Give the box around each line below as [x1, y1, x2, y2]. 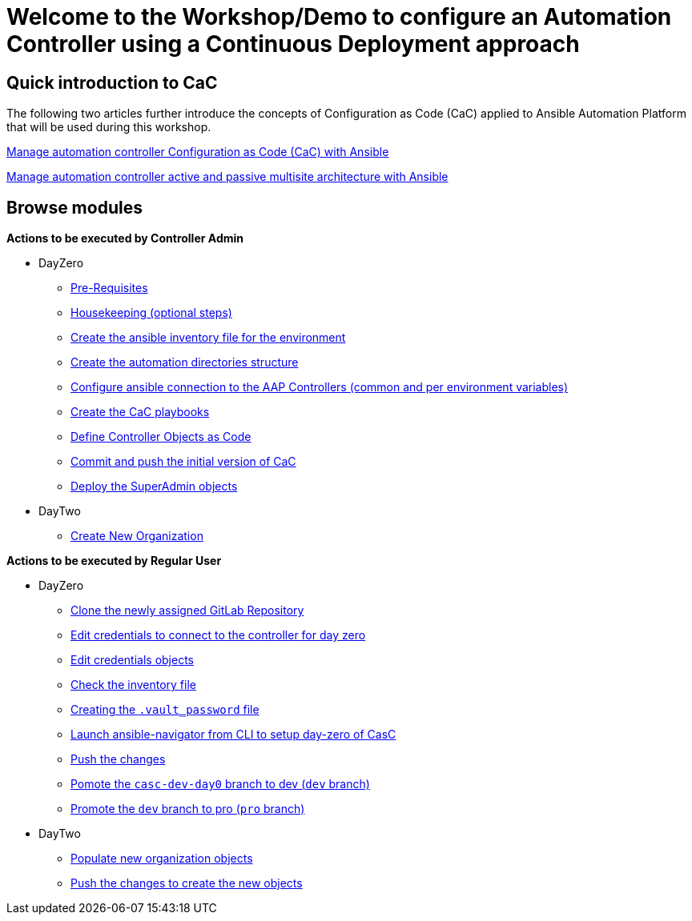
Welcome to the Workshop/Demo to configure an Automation [6, 3, 672, 30]
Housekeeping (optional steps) [70, 306, 232, 320]
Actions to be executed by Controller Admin [6, 231, 244, 246]
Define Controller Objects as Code [70, 430, 251, 444]
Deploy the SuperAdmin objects [70, 479, 238, 494]
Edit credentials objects [70, 653, 194, 667]
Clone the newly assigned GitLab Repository [70, 603, 304, 618]
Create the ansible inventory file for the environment [70, 330, 346, 345]
